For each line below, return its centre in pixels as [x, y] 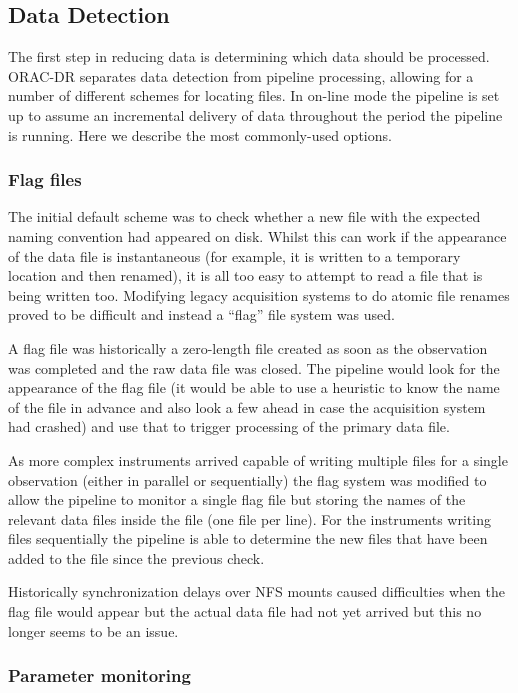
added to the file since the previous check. [136, 557]
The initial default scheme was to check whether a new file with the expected [244, 216]
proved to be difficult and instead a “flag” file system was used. [201, 314]
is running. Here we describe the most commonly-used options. [200, 134]
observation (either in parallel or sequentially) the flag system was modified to [247, 479]
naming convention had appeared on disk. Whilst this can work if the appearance [257, 235]
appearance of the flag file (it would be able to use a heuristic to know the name [254, 387]
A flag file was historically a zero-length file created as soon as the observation [248, 347]
